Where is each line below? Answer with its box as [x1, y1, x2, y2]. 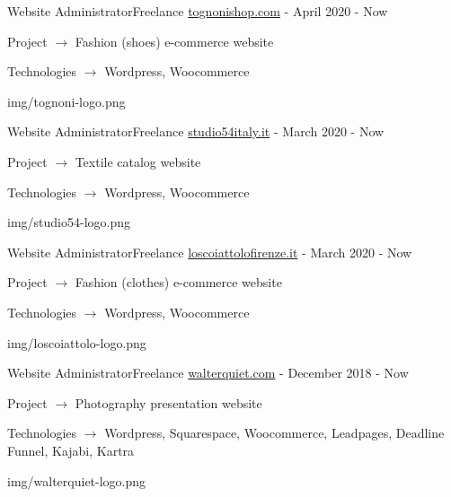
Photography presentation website [75, 393, 262, 412]
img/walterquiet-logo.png [7, 471, 146, 490]
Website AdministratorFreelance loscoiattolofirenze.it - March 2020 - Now [7, 242, 412, 261]
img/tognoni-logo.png [7, 92, 126, 110]
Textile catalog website [75, 152, 201, 170]
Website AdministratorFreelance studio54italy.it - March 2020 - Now [7, 122, 385, 141]
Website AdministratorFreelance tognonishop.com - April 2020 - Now [7, 2, 388, 20]
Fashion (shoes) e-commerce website [75, 31, 274, 50]
